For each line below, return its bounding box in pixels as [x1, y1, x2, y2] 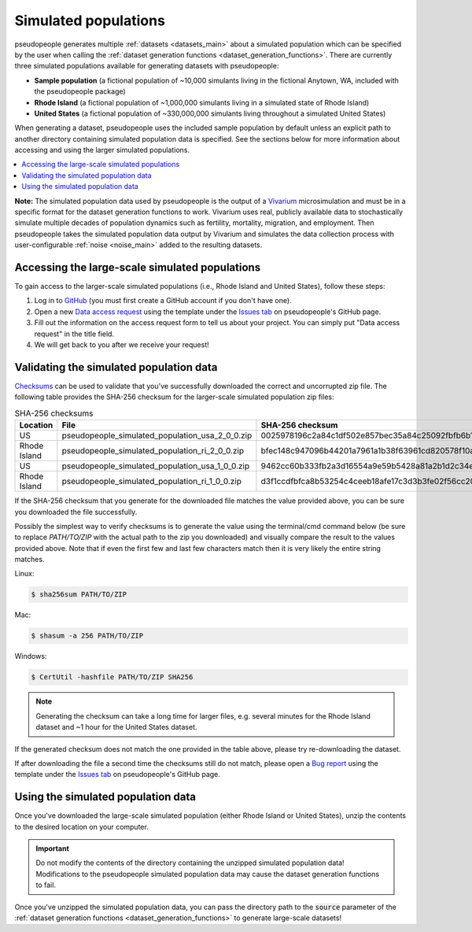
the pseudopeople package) [34, 87, 126, 96]
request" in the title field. [34, 329, 114, 338]
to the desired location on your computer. [14, 822, 149, 831]
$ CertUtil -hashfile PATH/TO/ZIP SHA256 [31, 673, 194, 682]
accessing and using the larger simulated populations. [14, 146, 190, 155]
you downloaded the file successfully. [14, 507, 138, 516]
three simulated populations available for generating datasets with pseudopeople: [14, 61, 279, 71]
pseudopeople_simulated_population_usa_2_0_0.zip [61, 430, 253, 441]
